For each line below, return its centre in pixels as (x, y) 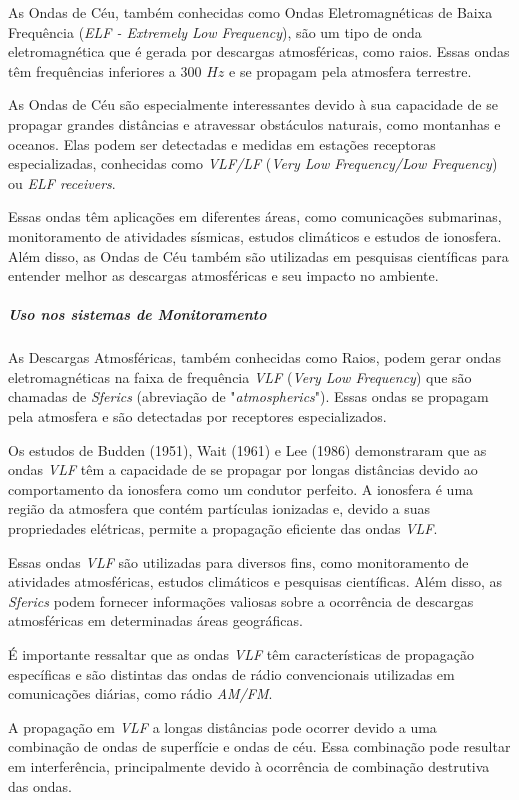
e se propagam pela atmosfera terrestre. (350, 70)
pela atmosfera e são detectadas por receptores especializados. (197, 416)
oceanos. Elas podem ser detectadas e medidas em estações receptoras (222, 143)
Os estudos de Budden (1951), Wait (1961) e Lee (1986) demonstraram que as (247, 449)
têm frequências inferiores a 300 (105, 70)
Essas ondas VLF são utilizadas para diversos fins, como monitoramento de (238, 561)
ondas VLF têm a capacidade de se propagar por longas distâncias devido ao (243, 469)
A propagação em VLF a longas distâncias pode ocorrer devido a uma (222, 726)
